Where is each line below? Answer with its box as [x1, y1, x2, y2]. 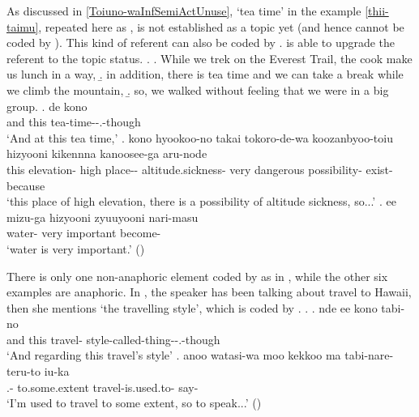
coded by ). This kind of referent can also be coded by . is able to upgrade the [6, 34, 395, 51]
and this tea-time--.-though [6, 113, 141, 130]
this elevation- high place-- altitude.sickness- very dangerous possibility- [6, 160, 362, 177]
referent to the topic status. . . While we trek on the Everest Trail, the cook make [6, 49, 413, 66]
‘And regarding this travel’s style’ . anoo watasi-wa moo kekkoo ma [6, 347, 341, 364]
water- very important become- [6, 224, 161, 241]
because [6, 177, 45, 194]
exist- [366, 160, 393, 177]
